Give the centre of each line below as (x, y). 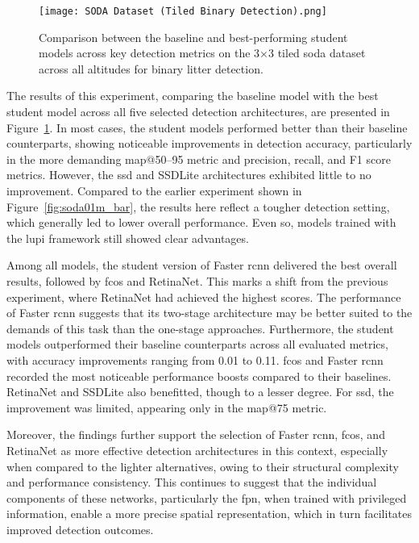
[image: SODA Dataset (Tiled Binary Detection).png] (183, 11)
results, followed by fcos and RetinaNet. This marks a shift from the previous (197, 280)
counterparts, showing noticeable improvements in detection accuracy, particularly (209, 143)
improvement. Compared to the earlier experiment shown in (154, 190)
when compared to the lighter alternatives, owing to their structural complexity (203, 466)
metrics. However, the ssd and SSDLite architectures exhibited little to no (189, 175)
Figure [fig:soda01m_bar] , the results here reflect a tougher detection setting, (198, 206)
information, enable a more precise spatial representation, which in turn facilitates (209, 514)
